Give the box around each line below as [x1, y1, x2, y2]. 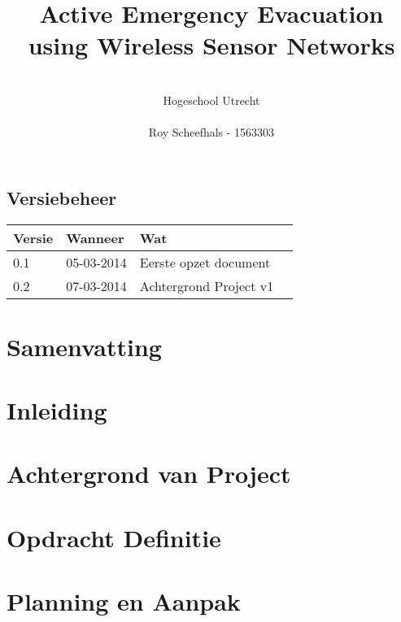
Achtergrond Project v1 [139, 276, 274, 295]
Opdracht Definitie [7, 520, 221, 554]
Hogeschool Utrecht [163, 91, 260, 108]
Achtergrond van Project [7, 457, 291, 490]
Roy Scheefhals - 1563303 [148, 124, 275, 141]
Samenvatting [7, 329, 162, 363]
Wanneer [66, 228, 124, 247]
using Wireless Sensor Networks [28, 28, 395, 62]
